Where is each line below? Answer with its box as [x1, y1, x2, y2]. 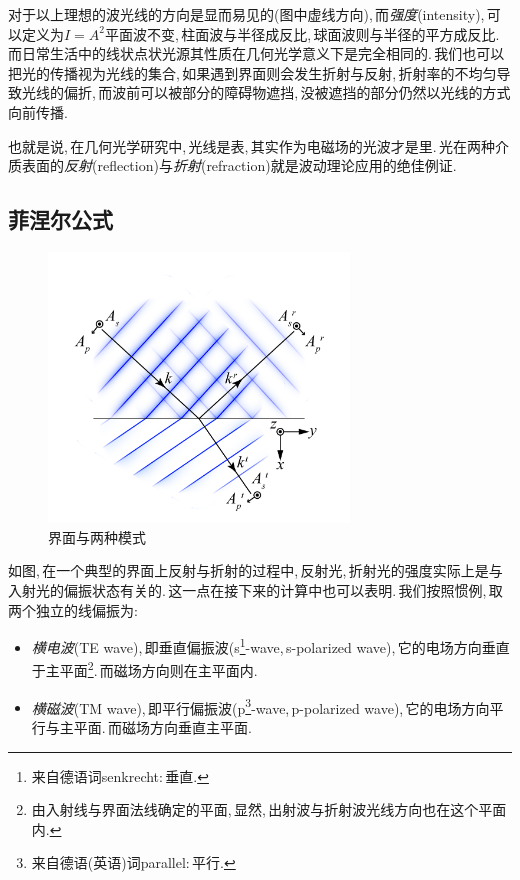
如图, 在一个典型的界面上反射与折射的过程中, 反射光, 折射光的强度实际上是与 [8, 560, 503, 581]
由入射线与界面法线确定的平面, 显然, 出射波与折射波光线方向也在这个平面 [31, 799, 507, 820]
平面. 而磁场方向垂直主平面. [73, 716, 252, 737]
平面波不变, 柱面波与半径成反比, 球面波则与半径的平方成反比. [105, 23, 500, 44]
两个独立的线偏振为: [8, 599, 138, 620]
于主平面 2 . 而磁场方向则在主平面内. [31, 657, 258, 681]
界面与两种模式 [48, 526, 146, 547]
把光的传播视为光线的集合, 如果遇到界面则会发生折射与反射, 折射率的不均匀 [8, 62, 497, 83]
